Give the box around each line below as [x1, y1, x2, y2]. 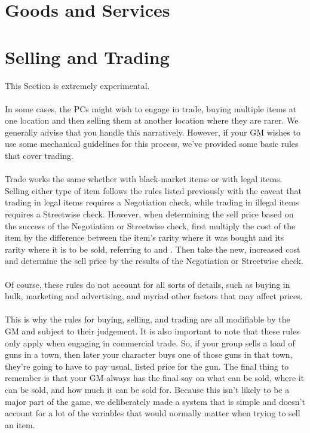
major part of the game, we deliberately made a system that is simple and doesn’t [5, 395, 305, 407]
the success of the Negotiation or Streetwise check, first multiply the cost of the [5, 219, 296, 232]
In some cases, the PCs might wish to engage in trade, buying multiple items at [5, 102, 297, 115]
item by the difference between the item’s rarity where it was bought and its [5, 231, 284, 244]
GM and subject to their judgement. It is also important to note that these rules [5, 324, 300, 337]
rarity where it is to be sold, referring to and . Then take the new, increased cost [5, 242, 300, 255]
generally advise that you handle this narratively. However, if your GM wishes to [5, 125, 300, 138]
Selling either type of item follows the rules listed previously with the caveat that [5, 184, 302, 196]
